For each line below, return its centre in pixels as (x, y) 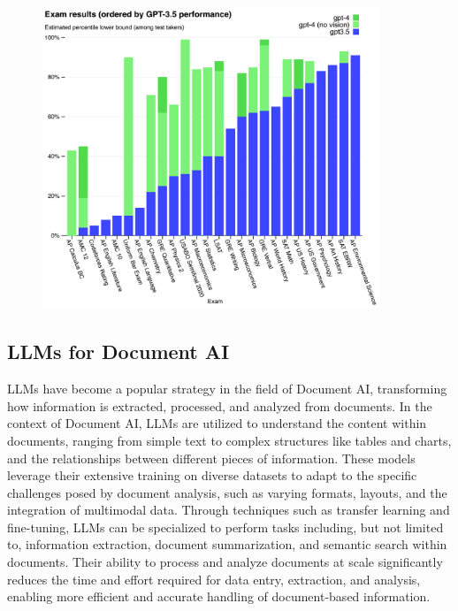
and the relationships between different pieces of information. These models (211, 458)
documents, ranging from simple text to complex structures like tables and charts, (229, 440)
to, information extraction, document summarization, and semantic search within (227, 544)
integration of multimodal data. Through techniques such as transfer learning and (229, 510)
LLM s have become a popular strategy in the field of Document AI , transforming (227, 389)
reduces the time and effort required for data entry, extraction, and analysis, (214, 579)
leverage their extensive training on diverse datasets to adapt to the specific (212, 475)
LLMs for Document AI (118, 351)
